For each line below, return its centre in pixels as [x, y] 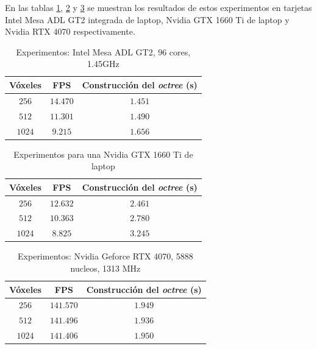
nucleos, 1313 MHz [105, 268]
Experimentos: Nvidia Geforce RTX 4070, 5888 [105, 256]
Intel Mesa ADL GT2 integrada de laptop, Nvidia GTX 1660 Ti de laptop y [147, 19]
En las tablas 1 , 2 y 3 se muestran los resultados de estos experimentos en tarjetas [158, 7]
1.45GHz [103, 64]
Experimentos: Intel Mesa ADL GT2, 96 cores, [103, 51]
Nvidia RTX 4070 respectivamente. [70, 31]
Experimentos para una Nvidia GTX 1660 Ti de [103, 154]
